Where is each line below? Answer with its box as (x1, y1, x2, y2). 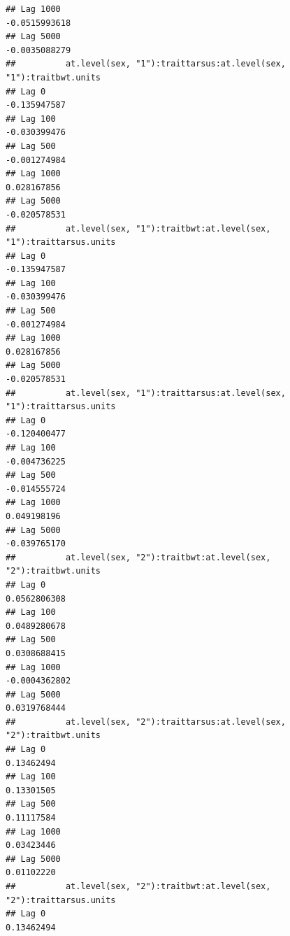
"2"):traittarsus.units (6, 895, 116, 905)
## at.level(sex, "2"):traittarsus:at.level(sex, (6, 716, 286, 727)
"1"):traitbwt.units (6, 72, 101, 83)
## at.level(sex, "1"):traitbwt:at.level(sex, (6, 223, 271, 234)
